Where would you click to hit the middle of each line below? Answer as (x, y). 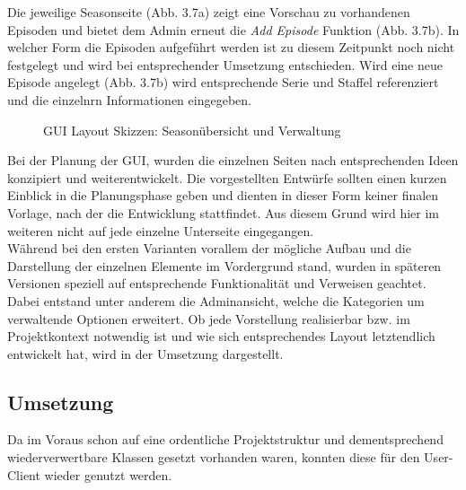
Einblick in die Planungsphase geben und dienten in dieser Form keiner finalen (223, 195)
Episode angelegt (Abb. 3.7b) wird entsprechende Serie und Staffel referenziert (223, 82)
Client (24, 474)
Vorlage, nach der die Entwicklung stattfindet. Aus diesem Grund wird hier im (224, 212)
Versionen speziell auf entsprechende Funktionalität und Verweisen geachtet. (217, 283)
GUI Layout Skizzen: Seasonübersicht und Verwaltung (192, 130)
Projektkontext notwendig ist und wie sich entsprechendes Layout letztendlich (221, 336)
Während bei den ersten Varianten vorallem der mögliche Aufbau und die (209, 248)
